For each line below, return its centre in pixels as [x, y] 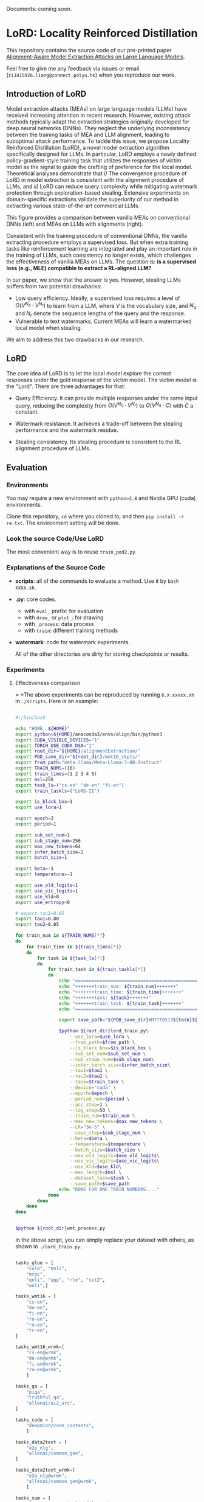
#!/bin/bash [30, 718]
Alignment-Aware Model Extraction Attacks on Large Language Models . [96, 57]
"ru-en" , [37, 1325]
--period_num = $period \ [100, 1099]
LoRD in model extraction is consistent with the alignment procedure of [95, 179]
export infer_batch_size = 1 [49, 852]
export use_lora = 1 [38, 808]
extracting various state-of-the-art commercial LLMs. [73, 206]
